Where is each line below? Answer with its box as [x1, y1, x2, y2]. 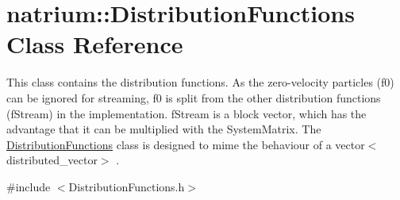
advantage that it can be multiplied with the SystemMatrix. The [6, 121, 321, 137]
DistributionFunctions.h [68, 178, 185, 194]
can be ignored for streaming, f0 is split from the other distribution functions [6, 89, 381, 106]
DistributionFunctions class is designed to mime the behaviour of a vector [6, 136, 365, 152]
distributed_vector [6, 152, 98, 168]
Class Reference [6, 28, 183, 60]
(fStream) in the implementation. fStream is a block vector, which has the [6, 105, 367, 121]
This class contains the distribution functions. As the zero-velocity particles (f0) [6, 74, 394, 90]
